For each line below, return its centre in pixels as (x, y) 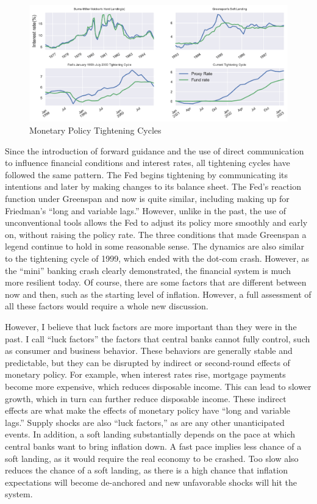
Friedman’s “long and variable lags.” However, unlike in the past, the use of (146, 210)
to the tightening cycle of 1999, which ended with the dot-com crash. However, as (157, 258)
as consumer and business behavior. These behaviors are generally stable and (149, 351)
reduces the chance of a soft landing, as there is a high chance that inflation (146, 470)
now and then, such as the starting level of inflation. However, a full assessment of (158, 294)
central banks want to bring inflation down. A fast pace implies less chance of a (153, 446)
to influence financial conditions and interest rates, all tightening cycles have (148, 163)
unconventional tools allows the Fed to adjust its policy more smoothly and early (156, 222)
